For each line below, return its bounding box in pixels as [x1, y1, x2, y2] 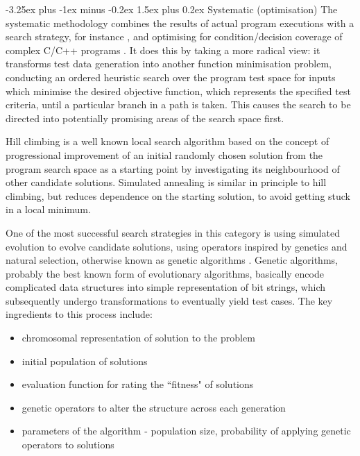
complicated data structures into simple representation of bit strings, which [6, 280, 326, 294]
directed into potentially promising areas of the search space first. [6, 110, 284, 125]
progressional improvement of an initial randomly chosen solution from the [6, 147, 323, 162]
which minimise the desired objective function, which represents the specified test [6, 83, 351, 98]
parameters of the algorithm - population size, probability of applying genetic [22, 423, 351, 438]
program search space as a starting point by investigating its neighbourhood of [6, 161, 340, 176]
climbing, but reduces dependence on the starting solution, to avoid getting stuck [6, 188, 351, 203]
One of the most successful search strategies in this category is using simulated [6, 225, 340, 239]
